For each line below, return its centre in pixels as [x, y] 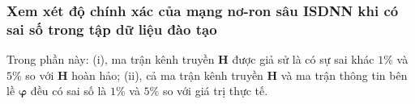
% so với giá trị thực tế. [209, 91]
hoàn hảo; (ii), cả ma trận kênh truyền [167, 75]
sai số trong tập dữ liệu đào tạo [112, 29]
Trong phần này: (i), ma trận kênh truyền [111, 59]
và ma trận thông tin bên [344, 75]
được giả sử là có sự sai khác [303, 59]
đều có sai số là [68, 91]
